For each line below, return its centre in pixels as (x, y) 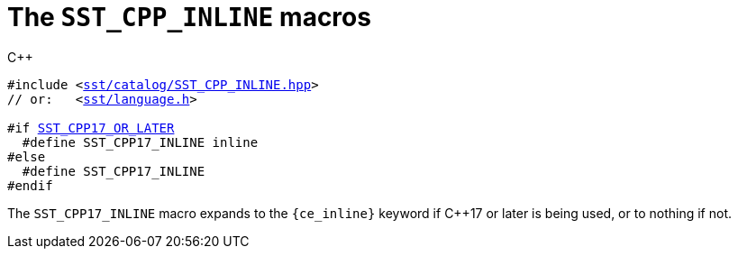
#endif (30, 185)
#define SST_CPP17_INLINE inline (140, 142)
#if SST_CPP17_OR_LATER (91, 128)
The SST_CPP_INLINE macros (189, 17)
